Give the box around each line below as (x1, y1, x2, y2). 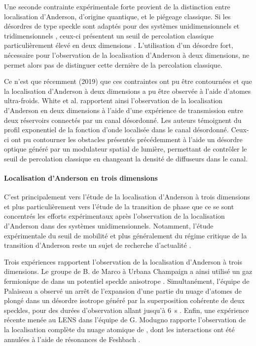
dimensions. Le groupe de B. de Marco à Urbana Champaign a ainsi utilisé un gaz (4, 266, 253, 276)
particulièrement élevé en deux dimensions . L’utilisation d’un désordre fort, (4, 40, 233, 50)
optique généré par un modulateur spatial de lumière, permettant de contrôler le (4, 144, 247, 154)
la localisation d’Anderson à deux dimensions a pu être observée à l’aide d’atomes (4, 85, 251, 96)
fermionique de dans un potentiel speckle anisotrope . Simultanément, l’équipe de (4, 276, 250, 286)
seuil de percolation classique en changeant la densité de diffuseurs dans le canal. (4, 153, 248, 163)
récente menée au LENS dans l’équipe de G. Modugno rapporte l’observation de (4, 314, 246, 325)
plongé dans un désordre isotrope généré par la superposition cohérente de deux (4, 295, 245, 306)
